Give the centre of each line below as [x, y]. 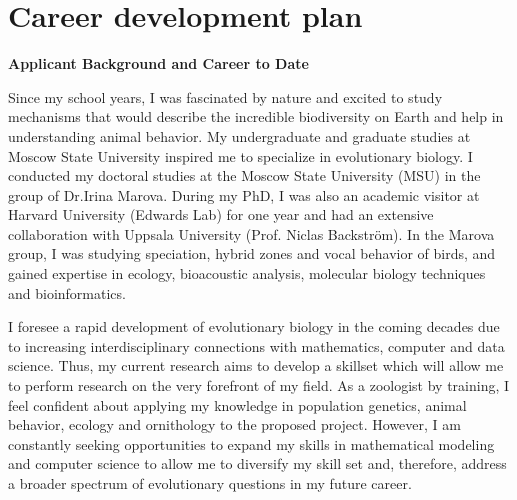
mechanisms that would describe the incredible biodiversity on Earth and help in [256, 116]
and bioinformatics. [67, 292]
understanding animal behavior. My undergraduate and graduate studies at [239, 135]
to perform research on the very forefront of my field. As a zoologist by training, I [259, 385]
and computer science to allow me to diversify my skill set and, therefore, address [257, 463]
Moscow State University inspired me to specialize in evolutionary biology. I [240, 155]
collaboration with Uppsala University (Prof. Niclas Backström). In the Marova [251, 233]
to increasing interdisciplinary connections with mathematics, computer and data [256, 345]
